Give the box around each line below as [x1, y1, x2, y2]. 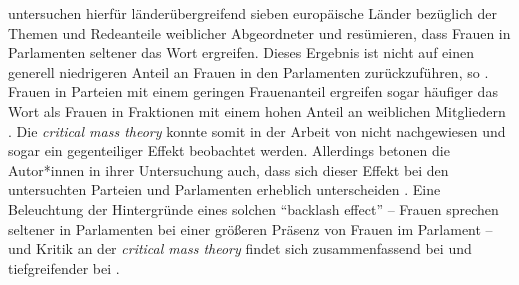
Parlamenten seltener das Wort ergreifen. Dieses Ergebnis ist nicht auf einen [8, 42, 474, 63]
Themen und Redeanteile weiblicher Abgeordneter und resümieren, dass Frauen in [8, 22, 511, 43]
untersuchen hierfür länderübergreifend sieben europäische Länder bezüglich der [8, 3, 497, 23]
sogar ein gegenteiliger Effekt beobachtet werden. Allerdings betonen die [8, 140, 450, 161]
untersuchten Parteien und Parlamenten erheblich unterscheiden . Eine [8, 179, 441, 200]
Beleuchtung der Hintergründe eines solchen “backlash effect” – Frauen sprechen [8, 198, 499, 219]
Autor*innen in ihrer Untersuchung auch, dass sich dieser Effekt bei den [8, 159, 449, 180]
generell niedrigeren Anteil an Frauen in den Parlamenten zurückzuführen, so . [8, 61, 489, 82]
